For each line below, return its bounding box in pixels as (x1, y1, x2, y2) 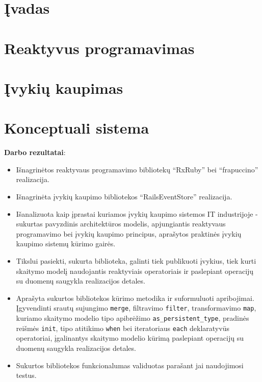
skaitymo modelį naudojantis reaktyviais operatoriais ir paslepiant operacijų (16, 265, 254, 276)
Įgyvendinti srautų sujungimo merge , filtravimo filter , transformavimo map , (16, 302, 256, 313)
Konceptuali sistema (4, 117, 149, 138)
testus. (16, 370, 37, 380)
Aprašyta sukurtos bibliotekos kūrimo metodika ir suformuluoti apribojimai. (16, 292, 254, 303)
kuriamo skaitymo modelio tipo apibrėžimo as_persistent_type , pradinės (16, 313, 249, 323)
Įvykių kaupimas (4, 77, 123, 98)
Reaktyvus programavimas (4, 37, 195, 58)
